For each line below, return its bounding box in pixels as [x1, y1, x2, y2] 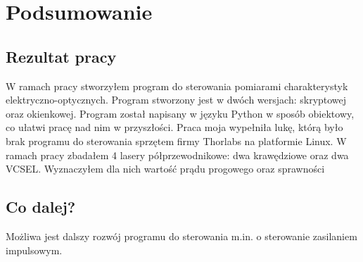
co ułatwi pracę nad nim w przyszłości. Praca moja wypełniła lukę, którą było [6, 120, 343, 135]
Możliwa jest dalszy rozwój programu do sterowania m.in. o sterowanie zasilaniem [6, 228, 357, 243]
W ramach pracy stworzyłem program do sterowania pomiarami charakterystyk [6, 78, 348, 93]
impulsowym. [6, 242, 63, 257]
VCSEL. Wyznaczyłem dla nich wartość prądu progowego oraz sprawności [6, 161, 325, 176]
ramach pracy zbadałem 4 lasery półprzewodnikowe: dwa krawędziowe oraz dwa [6, 147, 349, 162]
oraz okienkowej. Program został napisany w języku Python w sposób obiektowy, [6, 106, 355, 120]
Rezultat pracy [6, 45, 117, 67]
